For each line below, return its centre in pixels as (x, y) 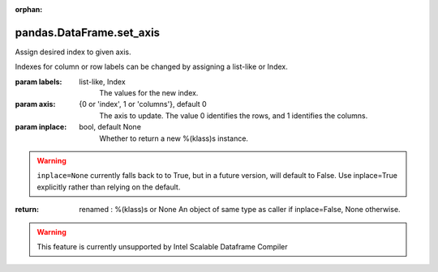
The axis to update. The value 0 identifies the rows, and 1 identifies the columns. (234, 115)
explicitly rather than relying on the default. (109, 187)
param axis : (35, 104)
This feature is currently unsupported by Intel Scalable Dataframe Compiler (162, 246)
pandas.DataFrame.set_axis (88, 32)
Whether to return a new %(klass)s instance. (174, 138)
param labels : (39, 82)
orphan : (29, 9)
